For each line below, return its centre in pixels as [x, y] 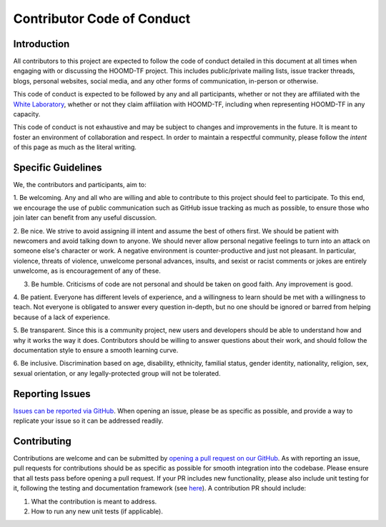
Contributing [42, 441]
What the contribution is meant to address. [94, 501]
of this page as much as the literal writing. [75, 147]
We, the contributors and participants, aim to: [80, 185]
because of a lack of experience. [61, 317]
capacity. [27, 114]
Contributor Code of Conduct [102, 19]
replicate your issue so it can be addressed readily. [88, 421]
